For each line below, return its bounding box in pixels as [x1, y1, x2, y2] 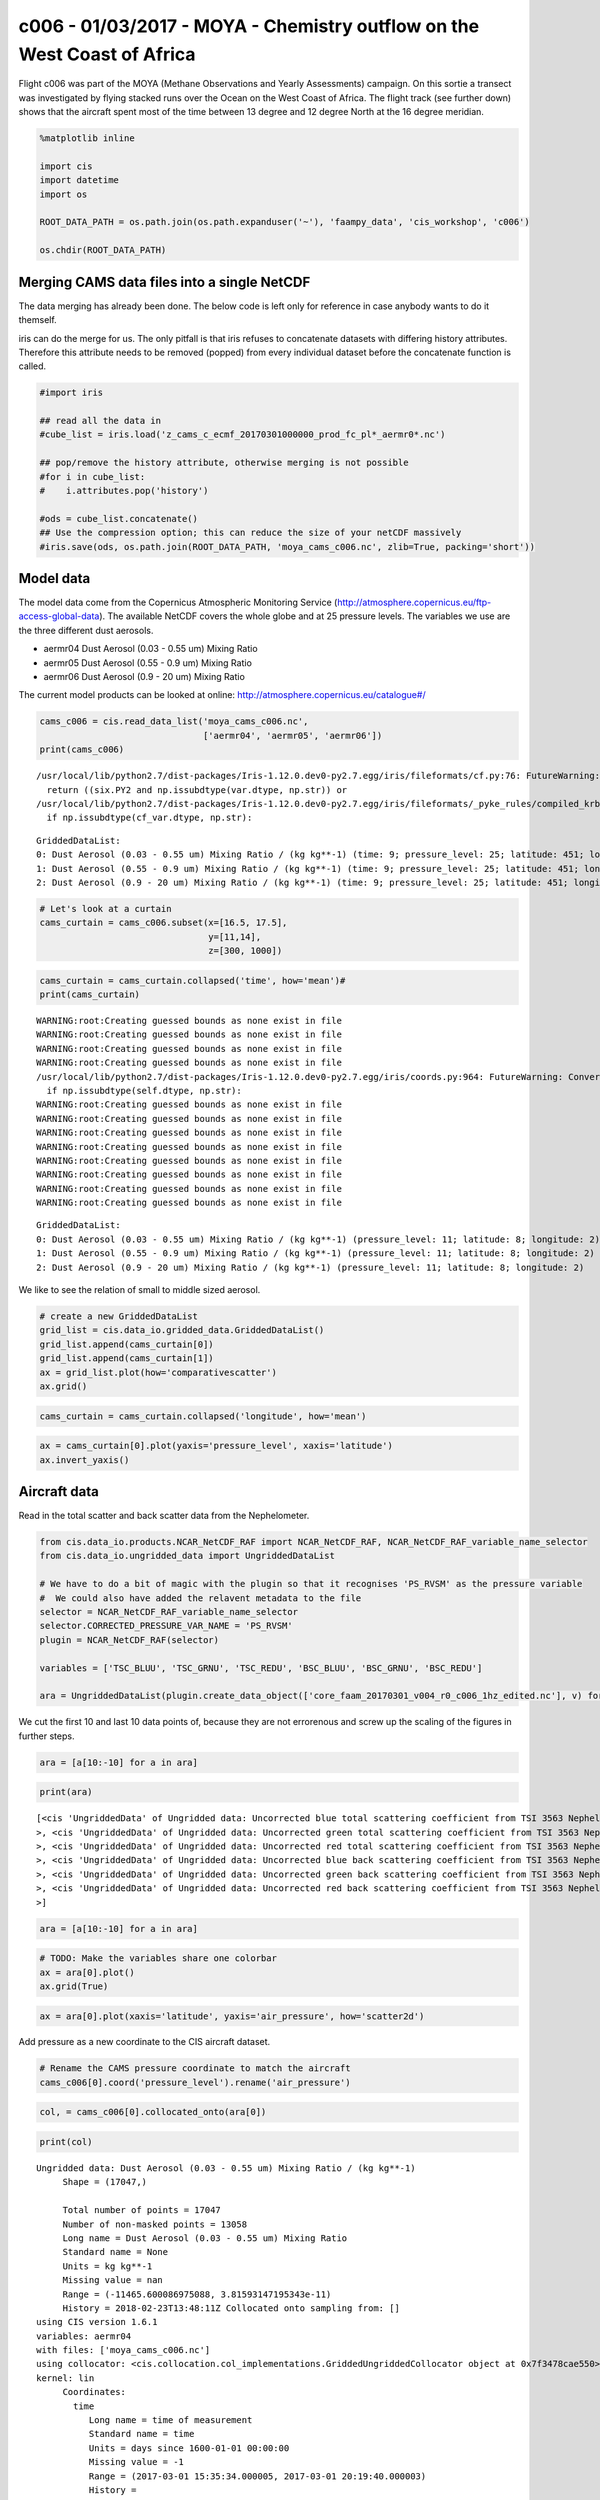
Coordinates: [62, 2386, 127, 2398]
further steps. [18, 1730, 75, 1742]
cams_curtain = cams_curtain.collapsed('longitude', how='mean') [39, 1410, 367, 1422]
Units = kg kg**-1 [62, 2260, 153, 2272]
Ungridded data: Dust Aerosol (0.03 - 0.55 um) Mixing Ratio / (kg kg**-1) [36, 2163, 416, 2174]
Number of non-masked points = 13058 [62, 2218, 248, 2230]
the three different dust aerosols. [18, 624, 154, 636]
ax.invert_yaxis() [39, 1454, 130, 1465]
